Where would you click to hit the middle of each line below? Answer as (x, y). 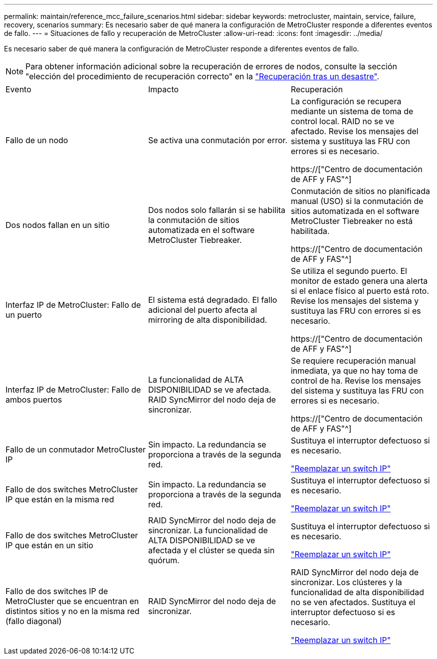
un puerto (24, 315)
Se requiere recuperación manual (353, 361)
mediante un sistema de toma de (352, 111)
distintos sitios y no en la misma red (73, 611)
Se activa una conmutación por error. (218, 140)
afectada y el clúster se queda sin (211, 550)
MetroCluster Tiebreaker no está (352, 221)
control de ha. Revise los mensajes (356, 381)
